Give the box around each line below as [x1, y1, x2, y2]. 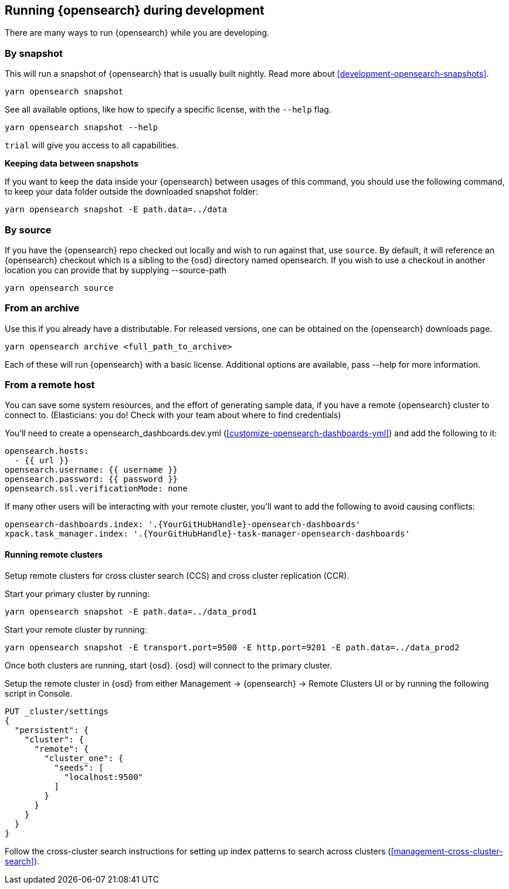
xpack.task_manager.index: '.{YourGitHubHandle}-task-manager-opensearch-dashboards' [5, 529, 410, 539]
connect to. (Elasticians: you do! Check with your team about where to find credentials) [5, 410, 341, 420]
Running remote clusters [5, 549, 103, 560]
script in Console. [5, 688, 73, 698]
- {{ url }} [14, 456, 69, 466]
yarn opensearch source [5, 283, 114, 293]
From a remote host [5, 379, 95, 391]
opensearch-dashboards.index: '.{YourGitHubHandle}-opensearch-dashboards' [5, 520, 361, 530]
